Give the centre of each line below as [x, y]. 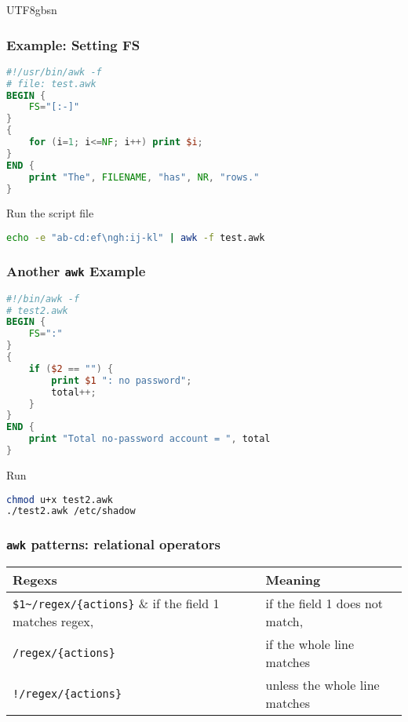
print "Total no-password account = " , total [149, 439]
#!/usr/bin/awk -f [54, 72]
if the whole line [310, 644]
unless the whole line [322, 685]
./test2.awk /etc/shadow [71, 511]
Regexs [35, 580]
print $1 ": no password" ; [122, 380]
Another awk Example [76, 270]
